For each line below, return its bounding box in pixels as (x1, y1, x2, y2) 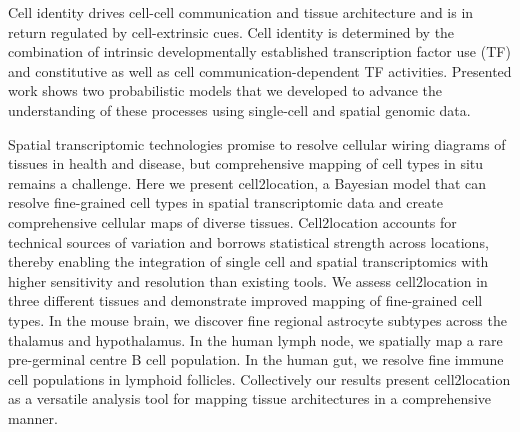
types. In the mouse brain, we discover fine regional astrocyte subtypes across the (8, 309, 507, 330)
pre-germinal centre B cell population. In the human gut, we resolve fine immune (8, 349, 504, 370)
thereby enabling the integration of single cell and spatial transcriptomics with (8, 251, 489, 272)
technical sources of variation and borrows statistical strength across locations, (8, 231, 489, 252)
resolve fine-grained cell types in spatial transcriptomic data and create (8, 192, 443, 213)
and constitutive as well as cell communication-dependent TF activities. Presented (8, 60, 512, 81)
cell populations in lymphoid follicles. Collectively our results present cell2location (8, 368, 511, 389)
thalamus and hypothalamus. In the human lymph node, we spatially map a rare (8, 329, 503, 350)
